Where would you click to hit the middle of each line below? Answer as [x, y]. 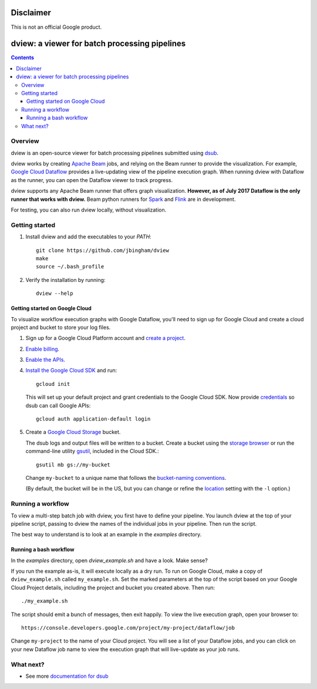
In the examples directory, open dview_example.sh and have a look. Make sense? [109, 560]
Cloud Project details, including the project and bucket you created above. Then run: [113, 587]
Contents [23, 58]
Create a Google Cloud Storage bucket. [73, 432]
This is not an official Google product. [56, 27]
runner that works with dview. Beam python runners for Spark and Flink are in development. [123, 199]
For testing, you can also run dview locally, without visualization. [89, 210]
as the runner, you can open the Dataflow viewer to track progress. [92, 180]
